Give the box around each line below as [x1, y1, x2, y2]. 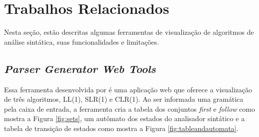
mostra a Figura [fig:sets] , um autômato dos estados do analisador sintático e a [4, 113, 245, 124]
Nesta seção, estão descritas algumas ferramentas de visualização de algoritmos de [4, 27, 254, 37]
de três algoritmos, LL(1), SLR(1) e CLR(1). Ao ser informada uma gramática [4, 94, 244, 104]
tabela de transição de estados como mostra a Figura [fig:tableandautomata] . [4, 123, 239, 133]
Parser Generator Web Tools [4, 61, 156, 76]
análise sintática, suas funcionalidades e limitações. [4, 36, 159, 47]
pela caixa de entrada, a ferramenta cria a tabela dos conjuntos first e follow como [4, 103, 255, 114]
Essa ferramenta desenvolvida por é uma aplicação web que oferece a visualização [4, 84, 252, 94]
